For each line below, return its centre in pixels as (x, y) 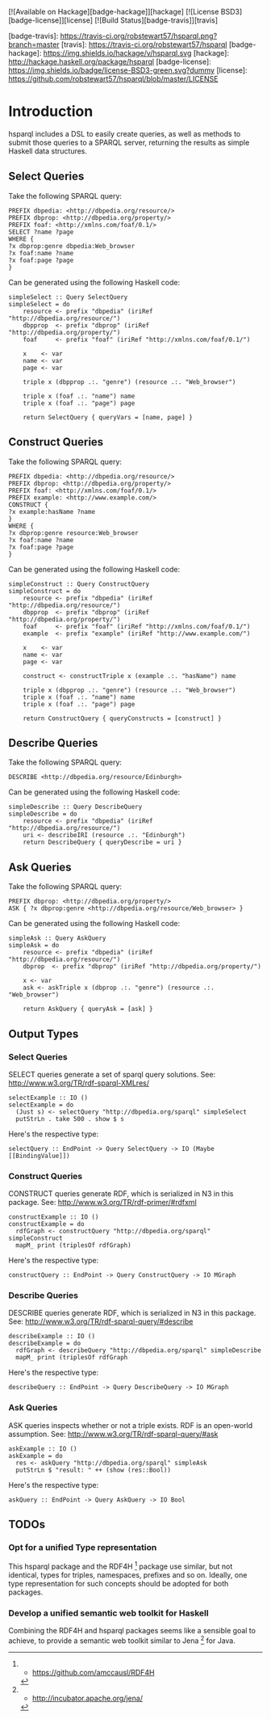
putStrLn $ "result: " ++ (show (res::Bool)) (94, 1470)
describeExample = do (45, 1344)
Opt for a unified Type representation (83, 1548)
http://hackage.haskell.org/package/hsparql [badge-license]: (110, 61)
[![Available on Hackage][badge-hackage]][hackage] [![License (114, 12)
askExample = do (35, 1456)
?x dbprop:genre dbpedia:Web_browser (72, 246)
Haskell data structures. (48, 151)
